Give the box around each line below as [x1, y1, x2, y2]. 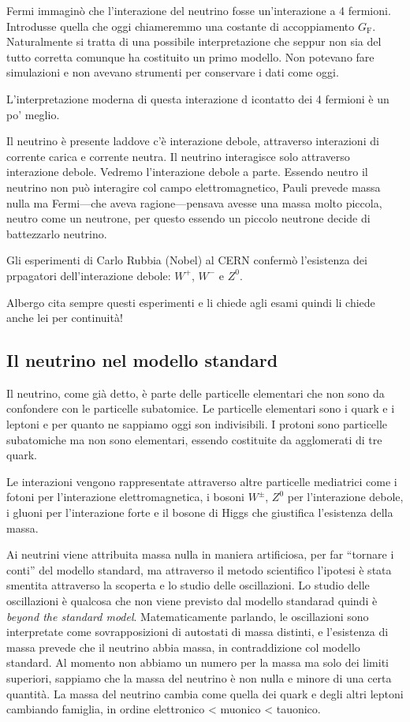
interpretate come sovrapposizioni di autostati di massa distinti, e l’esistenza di [6, 623, 389, 640]
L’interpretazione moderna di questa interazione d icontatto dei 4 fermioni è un [6, 90, 389, 107]
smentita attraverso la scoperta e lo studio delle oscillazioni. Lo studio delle [6, 577, 370, 593]
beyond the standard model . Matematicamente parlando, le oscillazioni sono [6, 608, 369, 624]
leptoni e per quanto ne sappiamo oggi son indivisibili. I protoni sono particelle [6, 416, 388, 432]
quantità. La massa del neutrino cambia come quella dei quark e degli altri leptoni [6, 685, 404, 701]
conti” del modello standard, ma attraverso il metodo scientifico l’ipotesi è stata [6, 561, 392, 578]
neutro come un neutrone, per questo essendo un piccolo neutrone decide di [6, 210, 371, 226]
